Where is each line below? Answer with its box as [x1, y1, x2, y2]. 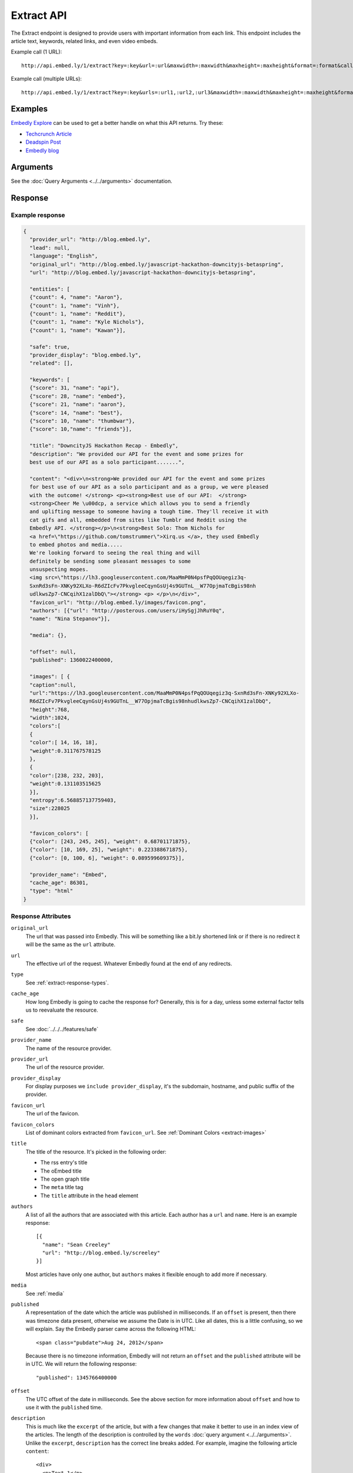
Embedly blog [25, 147, 59, 154]
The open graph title [40, 1175, 90, 1183]
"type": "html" [29, 887, 74, 894]
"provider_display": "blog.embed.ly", [29, 351, 141, 358]
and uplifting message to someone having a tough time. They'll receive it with [29, 508, 269, 515]
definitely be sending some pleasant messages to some [29, 557, 191, 564]
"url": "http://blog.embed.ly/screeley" [42, 1250, 161, 1256]
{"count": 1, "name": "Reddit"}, [29, 310, 126, 317]
